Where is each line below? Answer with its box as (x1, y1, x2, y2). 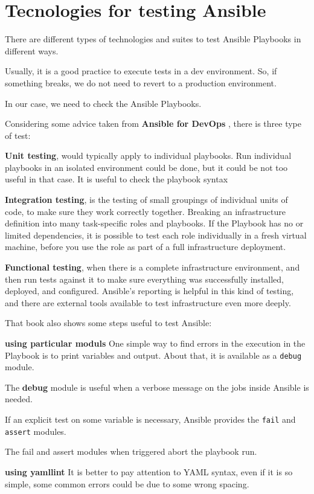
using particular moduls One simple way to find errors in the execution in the (5, 337, 306, 349)
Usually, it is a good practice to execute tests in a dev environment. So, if (5, 65, 277, 77)
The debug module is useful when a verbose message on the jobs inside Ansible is (5, 380, 309, 393)
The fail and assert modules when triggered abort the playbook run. (5, 445, 257, 458)
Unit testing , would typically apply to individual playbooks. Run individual (5, 149, 292, 162)
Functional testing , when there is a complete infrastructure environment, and (5, 261, 300, 274)
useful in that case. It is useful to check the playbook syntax (5, 173, 228, 185)
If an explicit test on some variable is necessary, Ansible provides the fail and (5, 413, 296, 426)
